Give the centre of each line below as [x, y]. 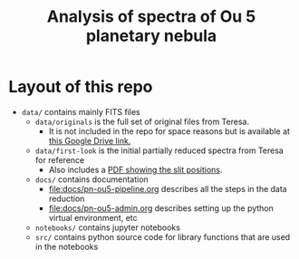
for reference [60, 159]
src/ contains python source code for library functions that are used [163, 236]
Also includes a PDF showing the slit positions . [135, 169]
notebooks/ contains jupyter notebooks [107, 227]
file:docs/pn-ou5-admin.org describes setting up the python [161, 208]
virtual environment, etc [93, 217]
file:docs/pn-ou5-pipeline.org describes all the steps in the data [168, 188]
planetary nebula [151, 36]
